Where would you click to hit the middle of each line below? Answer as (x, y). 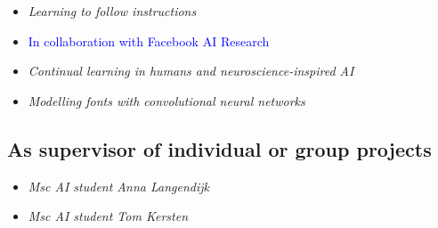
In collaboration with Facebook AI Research (149, 41)
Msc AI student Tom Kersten (108, 216)
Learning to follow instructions (112, 11)
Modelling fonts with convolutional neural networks (166, 100)
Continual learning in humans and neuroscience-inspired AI (191, 71)
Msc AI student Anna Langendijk (118, 186)
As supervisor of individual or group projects (219, 148)
